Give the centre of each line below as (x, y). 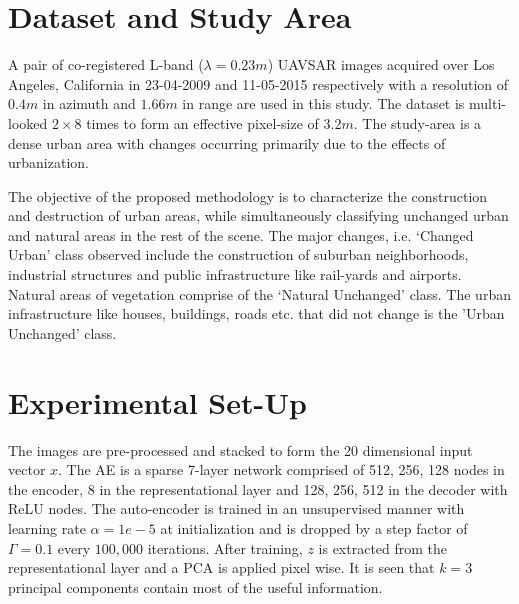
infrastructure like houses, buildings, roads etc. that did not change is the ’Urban (256, 313)
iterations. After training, (225, 547)
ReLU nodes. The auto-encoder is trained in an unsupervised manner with (236, 508)
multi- (487, 103)
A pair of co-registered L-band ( (106, 64)
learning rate (47, 527)
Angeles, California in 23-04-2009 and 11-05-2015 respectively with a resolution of (258, 83)
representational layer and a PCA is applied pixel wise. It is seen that (221, 567)
